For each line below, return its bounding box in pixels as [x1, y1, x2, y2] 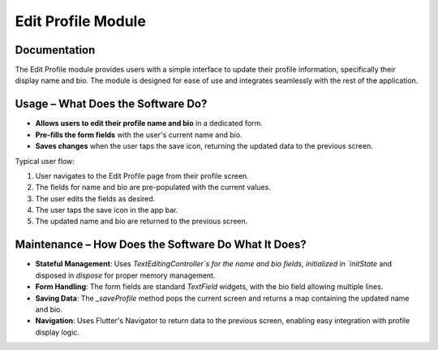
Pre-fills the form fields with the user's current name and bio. [35, 130, 243, 140]
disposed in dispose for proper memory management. [35, 270, 216, 280]
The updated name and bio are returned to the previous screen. [35, 216, 248, 227]
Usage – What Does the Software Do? [15, 97, 208, 111]
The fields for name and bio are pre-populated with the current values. [35, 183, 271, 192]
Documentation [15, 43, 96, 57]
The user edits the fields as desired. [35, 193, 156, 203]
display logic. [35, 327, 80, 337]
